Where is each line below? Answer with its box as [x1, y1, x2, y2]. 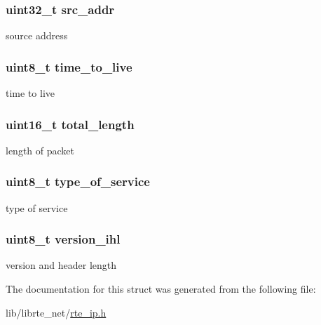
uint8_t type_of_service [6, 173, 150, 190]
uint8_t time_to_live [6, 58, 132, 75]
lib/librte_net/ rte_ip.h [6, 305, 107, 319]
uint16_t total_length [6, 115, 135, 133]
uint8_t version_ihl [6, 230, 121, 248]
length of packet [6, 142, 74, 157]
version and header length [6, 258, 117, 272]
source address [6, 28, 68, 43]
